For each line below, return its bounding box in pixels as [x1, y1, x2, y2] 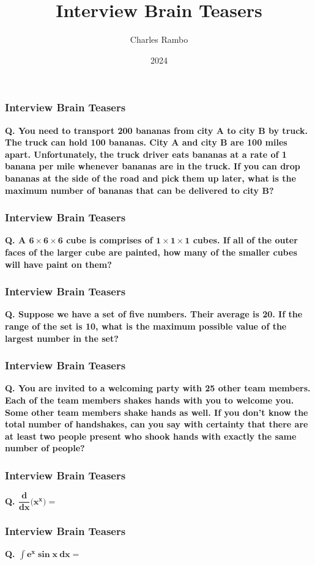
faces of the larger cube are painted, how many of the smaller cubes [5, 245, 297, 258]
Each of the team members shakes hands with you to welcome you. [5, 393, 294, 406]
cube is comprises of [66, 234, 153, 246]
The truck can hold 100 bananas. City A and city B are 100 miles [5, 136, 287, 149]
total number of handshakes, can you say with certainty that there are [5, 418, 308, 430]
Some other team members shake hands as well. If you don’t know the [5, 405, 308, 418]
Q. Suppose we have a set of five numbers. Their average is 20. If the [5, 308, 303, 320]
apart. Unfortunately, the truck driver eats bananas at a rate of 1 [5, 147, 287, 160]
